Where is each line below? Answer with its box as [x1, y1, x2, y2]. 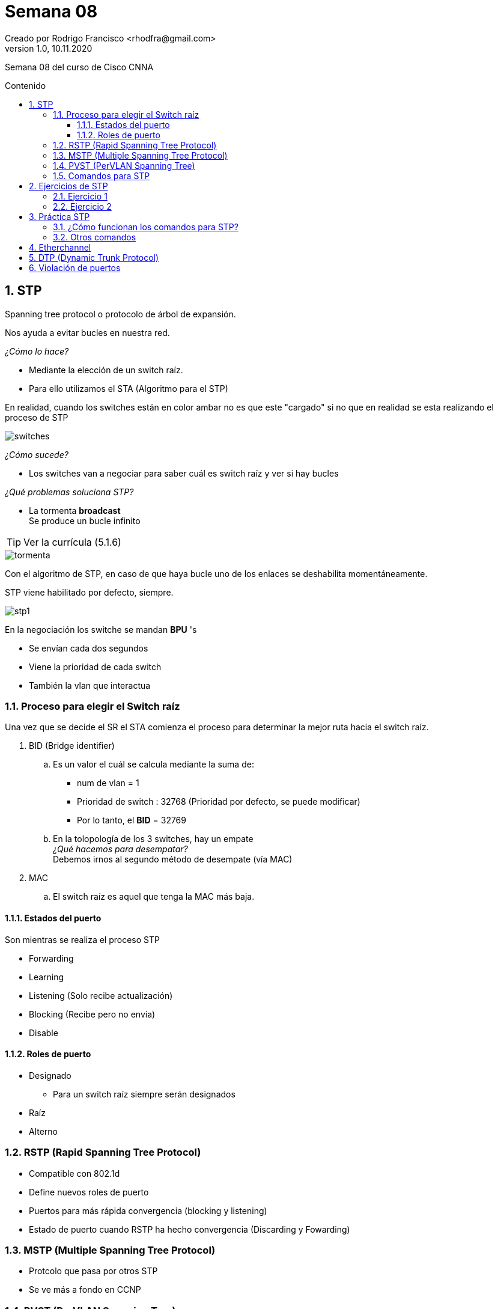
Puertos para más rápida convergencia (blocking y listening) [29, 1205, 267, 1216]
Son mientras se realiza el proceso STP [5, 934, 160, 945]
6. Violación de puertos [29, 262, 121, 273]
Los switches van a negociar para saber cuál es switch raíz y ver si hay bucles [29, 468, 339, 478]
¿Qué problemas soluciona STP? [5, 486, 134, 497]
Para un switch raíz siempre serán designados [53, 1088, 235, 1099]
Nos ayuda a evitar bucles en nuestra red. [5, 327, 170, 338]
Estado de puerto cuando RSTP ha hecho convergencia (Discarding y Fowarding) [29, 1224, 350, 1234]
